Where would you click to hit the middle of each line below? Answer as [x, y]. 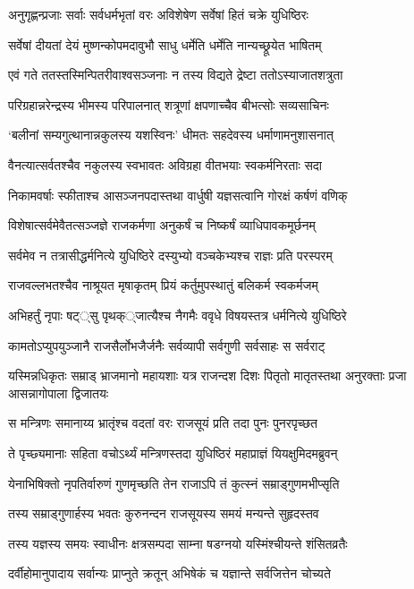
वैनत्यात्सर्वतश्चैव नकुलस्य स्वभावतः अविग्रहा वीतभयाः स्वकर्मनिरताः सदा [165, 164]
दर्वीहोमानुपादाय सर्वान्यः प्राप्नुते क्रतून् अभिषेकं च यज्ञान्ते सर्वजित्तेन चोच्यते [169, 573]
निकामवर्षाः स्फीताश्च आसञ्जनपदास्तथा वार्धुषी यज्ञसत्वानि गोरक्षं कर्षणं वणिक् [178, 195]
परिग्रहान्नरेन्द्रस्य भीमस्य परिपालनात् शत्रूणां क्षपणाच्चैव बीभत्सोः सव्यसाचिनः [169, 104]
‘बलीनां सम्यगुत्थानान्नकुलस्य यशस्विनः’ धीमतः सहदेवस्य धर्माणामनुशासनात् [171, 135]
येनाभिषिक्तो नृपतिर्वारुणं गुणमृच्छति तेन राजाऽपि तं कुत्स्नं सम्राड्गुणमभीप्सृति [174, 483]
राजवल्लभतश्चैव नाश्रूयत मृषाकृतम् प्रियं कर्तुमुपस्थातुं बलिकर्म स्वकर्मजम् [163, 285]
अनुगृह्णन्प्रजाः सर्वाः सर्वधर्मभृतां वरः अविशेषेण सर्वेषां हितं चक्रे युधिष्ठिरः [158, 14]
